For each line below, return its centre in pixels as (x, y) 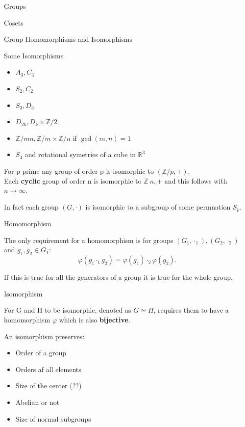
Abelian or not (37, 402)
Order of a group (41, 353)
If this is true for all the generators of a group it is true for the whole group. (118, 277)
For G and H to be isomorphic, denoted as (68, 310)
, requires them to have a (191, 310)
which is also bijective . (95, 319)
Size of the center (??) (49, 386)
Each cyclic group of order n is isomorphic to (73, 180)
